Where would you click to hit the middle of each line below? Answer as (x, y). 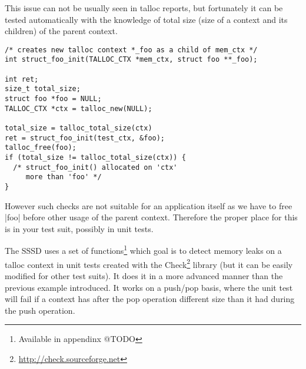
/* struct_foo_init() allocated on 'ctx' (95, 167)
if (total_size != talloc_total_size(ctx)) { (95, 157)
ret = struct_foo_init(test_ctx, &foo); (85, 138)
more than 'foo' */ (64, 177)
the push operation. (40, 310)
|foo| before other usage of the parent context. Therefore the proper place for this (151, 217)
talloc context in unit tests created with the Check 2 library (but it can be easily (149, 263)
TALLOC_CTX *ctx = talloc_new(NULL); (79, 108)
